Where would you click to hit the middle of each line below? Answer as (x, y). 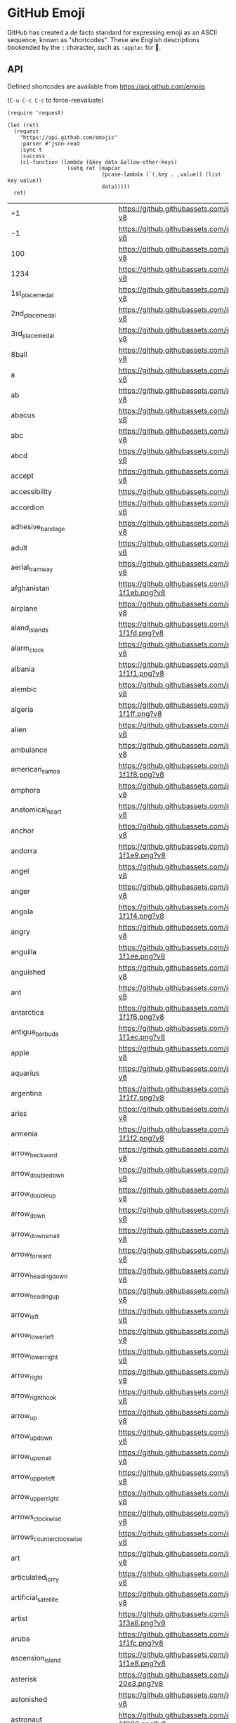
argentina (26, 1093)
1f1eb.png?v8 (142, 592)
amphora (26, 790)
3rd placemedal (33, 334)
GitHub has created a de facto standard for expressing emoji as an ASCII (112, 32)
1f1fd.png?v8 (141, 632)
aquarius (25, 1073)
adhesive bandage (38, 528)
